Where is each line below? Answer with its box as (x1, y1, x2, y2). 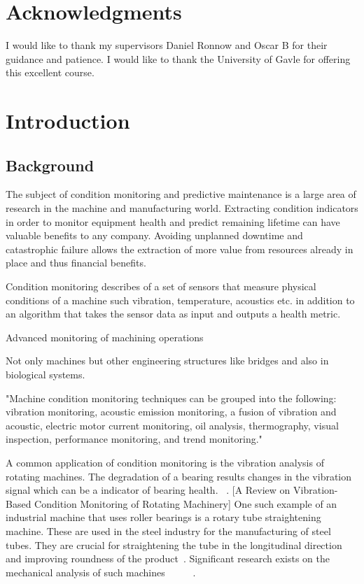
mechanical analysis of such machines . (6, 564, 196, 579)
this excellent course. (6, 65, 94, 80)
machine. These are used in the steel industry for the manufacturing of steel (6, 523, 331, 538)
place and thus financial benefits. (6, 255, 146, 270)
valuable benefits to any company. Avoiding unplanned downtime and (6, 228, 303, 243)
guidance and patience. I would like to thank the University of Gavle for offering (6, 51, 351, 66)
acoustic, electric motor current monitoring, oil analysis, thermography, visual (6, 418, 339, 432)
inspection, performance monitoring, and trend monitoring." (6, 432, 262, 446)
